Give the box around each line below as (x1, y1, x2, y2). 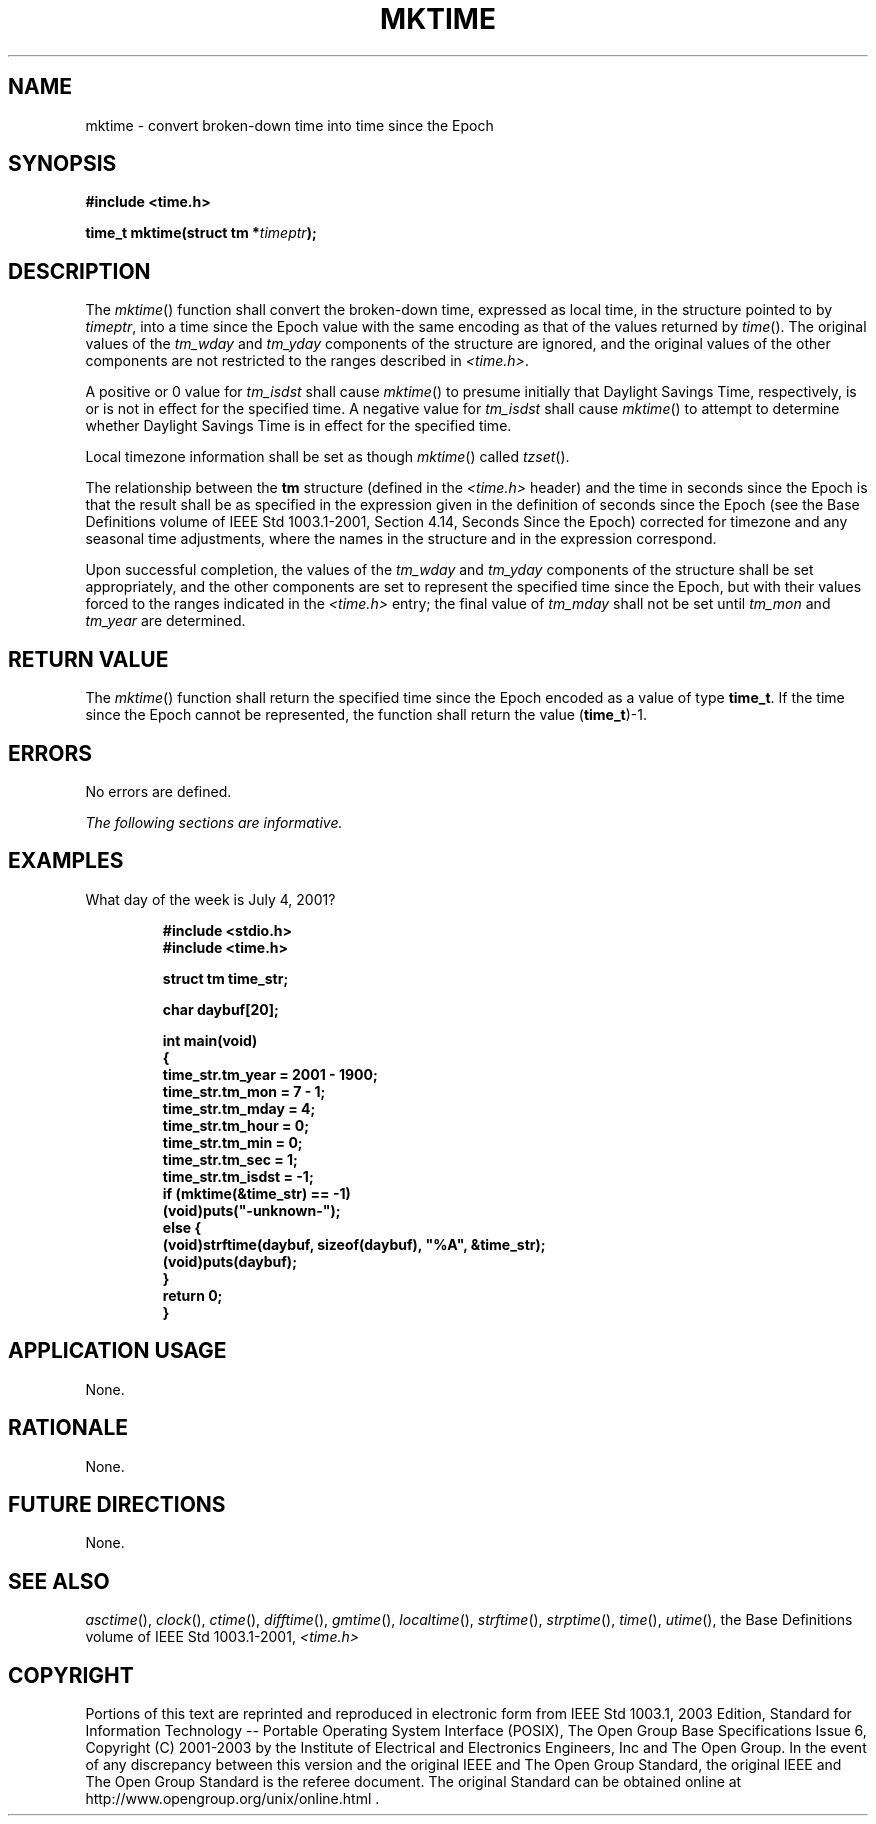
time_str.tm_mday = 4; (162, 1099, 316, 1117)
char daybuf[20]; (162, 1000, 279, 1018)
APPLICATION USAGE (8, 1338, 227, 1364)
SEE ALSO (8, 1568, 110, 1594)
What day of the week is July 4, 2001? (85, 890, 336, 908)
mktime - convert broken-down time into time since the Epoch (85, 116, 494, 134)
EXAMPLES (8, 848, 124, 874)
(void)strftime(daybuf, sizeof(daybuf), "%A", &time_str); (162, 1235, 546, 1253)
